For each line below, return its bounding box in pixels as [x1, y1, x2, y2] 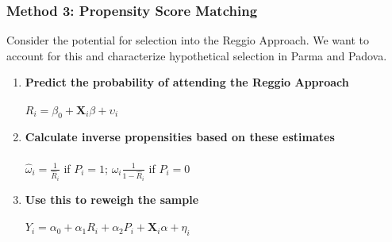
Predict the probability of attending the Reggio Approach [25, 74, 349, 90]
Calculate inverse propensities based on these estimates [25, 129, 335, 145]
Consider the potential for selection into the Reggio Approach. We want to [6, 32, 370, 48]
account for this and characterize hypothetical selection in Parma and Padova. [6, 47, 387, 63]
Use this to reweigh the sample [25, 191, 199, 208]
